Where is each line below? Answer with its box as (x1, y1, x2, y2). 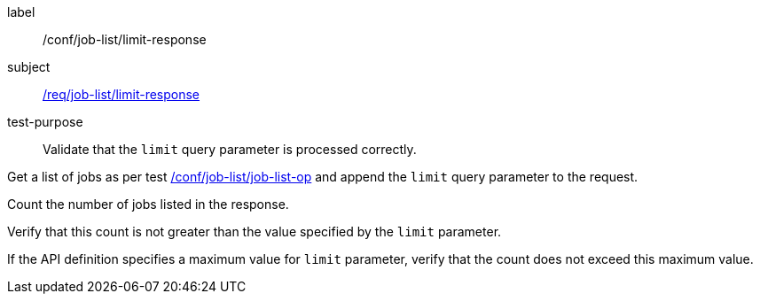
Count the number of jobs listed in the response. (7, 197, 289, 212)
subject (7, 59, 51, 74)
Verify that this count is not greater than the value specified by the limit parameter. (7, 224, 502, 239)
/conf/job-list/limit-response (43, 32, 207, 47)
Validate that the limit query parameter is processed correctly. (43, 142, 417, 157)
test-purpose (7, 114, 83, 129)
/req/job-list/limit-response (43, 87, 200, 102)
